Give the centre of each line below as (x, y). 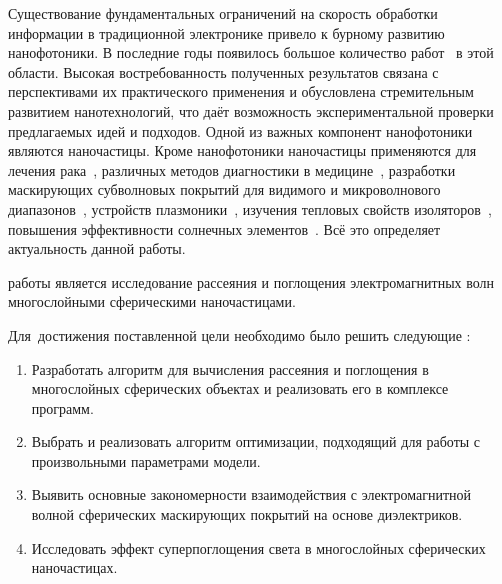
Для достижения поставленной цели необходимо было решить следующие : (239, 334)
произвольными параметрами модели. (146, 460)
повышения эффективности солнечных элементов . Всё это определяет (224, 228)
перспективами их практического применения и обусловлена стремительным (241, 91)
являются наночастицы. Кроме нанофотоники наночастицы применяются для (242, 150)
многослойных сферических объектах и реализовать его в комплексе (240, 388)
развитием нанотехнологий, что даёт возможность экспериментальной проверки (251, 110)
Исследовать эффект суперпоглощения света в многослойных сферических (258, 547)
